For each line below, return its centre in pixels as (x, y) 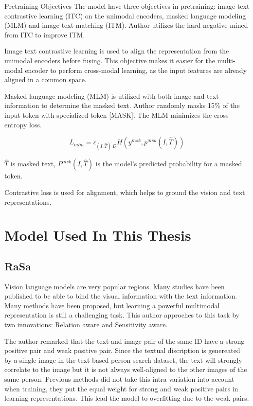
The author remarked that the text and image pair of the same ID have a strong (125, 341)
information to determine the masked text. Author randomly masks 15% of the (122, 105)
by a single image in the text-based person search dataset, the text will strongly (123, 360)
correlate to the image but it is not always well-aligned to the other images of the (126, 369)
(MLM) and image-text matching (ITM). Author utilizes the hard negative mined (126, 25)
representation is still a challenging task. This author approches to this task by (122, 315)
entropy (16, 124)
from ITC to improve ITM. (45, 34)
